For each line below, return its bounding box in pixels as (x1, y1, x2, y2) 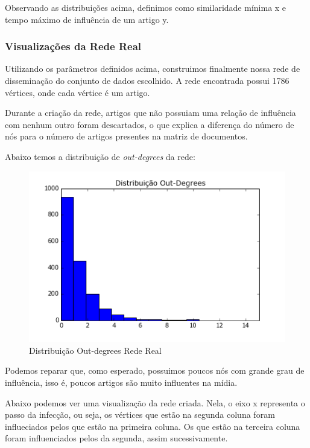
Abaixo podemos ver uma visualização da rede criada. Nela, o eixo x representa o (5, 396, 305, 409)
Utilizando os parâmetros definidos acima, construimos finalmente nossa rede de (5, 62, 300, 75)
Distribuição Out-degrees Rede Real (29, 344, 162, 356)
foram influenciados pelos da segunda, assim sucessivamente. (5, 432, 228, 444)
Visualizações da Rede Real (5, 39, 142, 54)
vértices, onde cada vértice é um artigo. (5, 86, 150, 98)
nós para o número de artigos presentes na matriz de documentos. (5, 130, 248, 142)
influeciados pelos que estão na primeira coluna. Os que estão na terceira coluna (5, 420, 300, 432)
